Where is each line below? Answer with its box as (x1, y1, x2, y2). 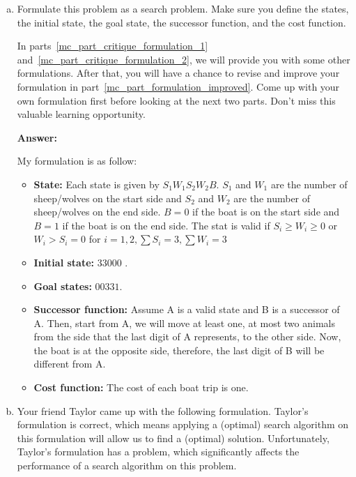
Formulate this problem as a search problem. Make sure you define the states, (17, 1, 349, 15)
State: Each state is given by (33, 176, 160, 191)
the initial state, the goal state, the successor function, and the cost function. (17, 15, 346, 29)
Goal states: (33, 278, 92, 293)
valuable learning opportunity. (17, 107, 146, 121)
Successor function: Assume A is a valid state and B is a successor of (33, 302, 340, 317)
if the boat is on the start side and (192, 204, 340, 219)
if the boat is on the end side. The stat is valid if (62, 218, 270, 232)
